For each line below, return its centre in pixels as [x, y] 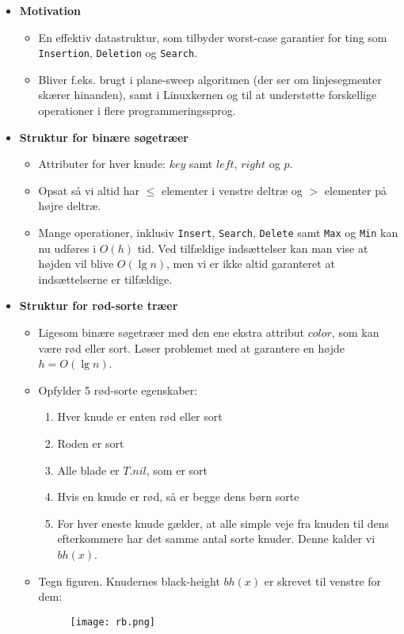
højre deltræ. [70, 206]
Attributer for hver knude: [102, 164]
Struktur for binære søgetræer [104, 137]
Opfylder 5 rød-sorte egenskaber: [118, 390]
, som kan [355, 332]
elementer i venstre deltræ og [232, 190]
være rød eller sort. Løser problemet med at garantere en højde [192, 348]
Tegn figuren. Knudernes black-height [129, 581]
